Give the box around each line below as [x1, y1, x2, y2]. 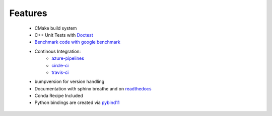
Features [9, 8, 47, 19]
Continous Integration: [34, 48, 81, 54]
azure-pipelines [51, 55, 84, 61]
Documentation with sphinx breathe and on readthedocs [34, 85, 152, 91]
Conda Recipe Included [34, 93, 83, 99]
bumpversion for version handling [34, 78, 105, 85]
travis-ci [51, 69, 69, 75]
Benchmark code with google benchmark [34, 39, 120, 45]
